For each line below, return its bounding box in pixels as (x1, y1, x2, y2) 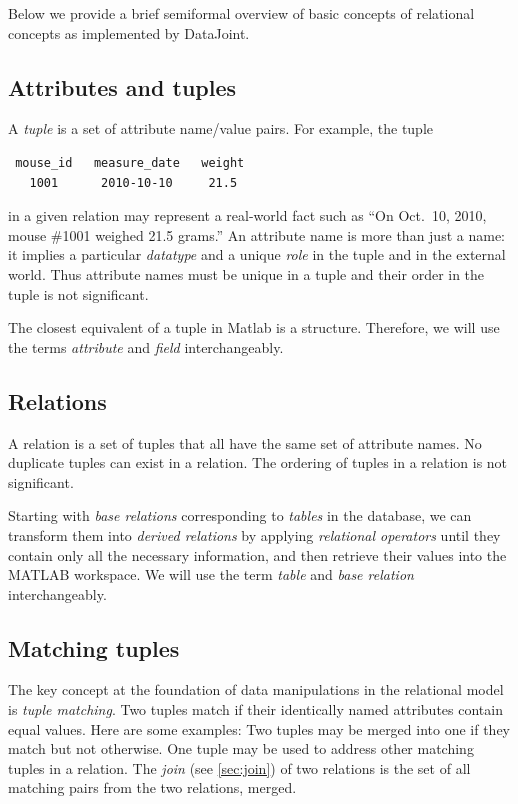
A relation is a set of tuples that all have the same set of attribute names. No (8, 432, 482, 453)
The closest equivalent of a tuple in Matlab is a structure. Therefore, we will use (8, 317, 500, 338)
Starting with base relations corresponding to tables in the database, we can (8, 505, 472, 526)
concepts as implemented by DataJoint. (8, 22, 250, 43)
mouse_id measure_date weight (15, 155, 245, 170)
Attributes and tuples (8, 71, 237, 102)
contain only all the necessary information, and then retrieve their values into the (8, 544, 507, 565)
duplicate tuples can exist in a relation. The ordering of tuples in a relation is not (8, 452, 508, 473)
